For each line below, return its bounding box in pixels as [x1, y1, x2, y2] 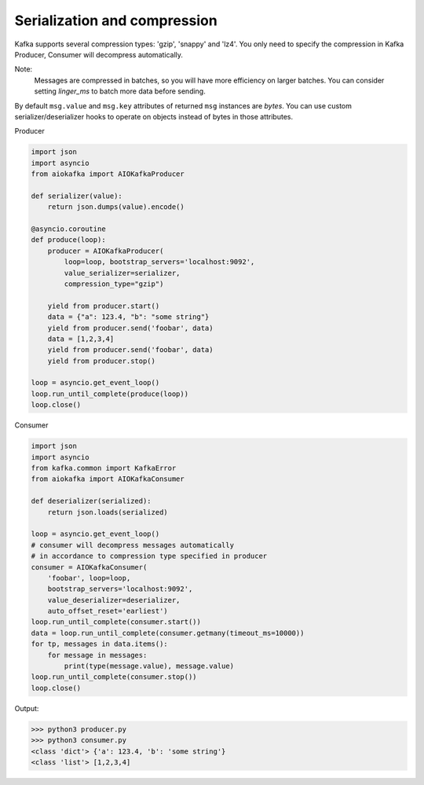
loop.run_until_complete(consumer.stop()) [31, 673, 197, 681]
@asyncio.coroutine [31, 225, 106, 233]
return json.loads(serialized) [47, 508, 168, 516]
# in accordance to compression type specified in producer [31, 552, 268, 561]
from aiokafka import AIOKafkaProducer [31, 170, 185, 178]
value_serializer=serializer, [64, 268, 181, 277]
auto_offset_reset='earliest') [47, 607, 168, 616]
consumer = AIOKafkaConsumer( [31, 563, 148, 571]
